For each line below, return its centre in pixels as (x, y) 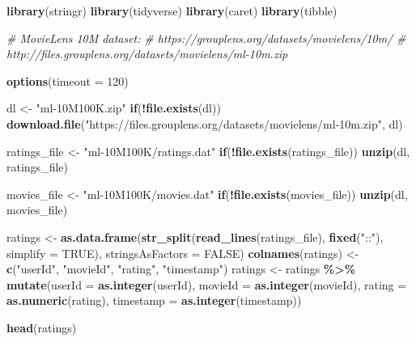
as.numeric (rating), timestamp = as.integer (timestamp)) (154, 300)
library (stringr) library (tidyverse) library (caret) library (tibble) (172, 11)
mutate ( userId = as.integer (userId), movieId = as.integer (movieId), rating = (207, 284)
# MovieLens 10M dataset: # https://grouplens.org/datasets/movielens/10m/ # (206, 38)
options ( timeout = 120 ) (68, 80)
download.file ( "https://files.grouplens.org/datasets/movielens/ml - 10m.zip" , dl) (205, 123)
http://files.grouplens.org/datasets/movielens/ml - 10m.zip (147, 54)
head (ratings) (42, 327)
